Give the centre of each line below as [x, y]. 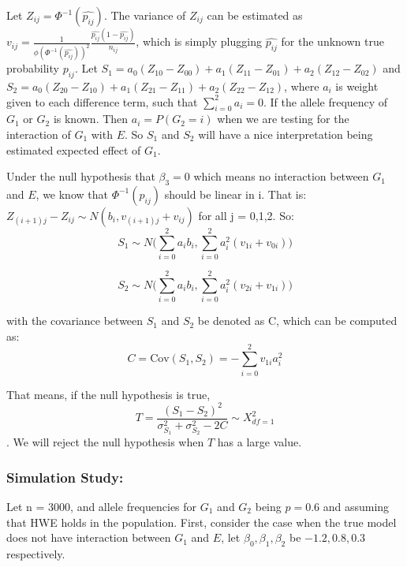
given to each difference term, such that [102, 101]
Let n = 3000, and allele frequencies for [102, 506]
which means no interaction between [281, 176]
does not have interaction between [89, 537]
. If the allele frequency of [325, 101]
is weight [357, 86]
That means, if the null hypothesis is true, [108, 394]
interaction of [39, 134]
